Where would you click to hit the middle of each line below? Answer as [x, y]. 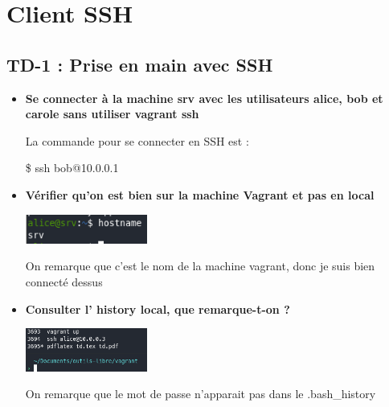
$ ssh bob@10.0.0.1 [72, 168]
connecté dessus [64, 282]
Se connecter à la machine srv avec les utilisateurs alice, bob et [204, 98]
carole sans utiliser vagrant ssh [112, 114]
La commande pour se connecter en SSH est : [137, 140]
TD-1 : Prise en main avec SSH [140, 64]
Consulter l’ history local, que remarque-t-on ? [158, 308]
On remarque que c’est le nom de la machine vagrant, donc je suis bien [200, 266]
